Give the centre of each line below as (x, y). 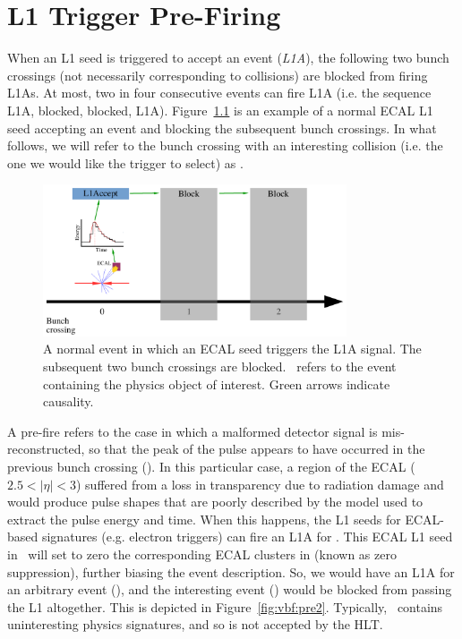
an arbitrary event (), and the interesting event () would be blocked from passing (230, 589)
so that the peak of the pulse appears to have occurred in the (257, 449)
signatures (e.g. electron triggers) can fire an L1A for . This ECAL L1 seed (247, 537)
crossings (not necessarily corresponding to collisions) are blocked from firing (218, 75)
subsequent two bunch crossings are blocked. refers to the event (220, 366)
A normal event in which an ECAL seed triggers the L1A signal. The (232, 349)
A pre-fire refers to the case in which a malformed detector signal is (192, 431)
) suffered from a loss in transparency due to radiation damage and (260, 484)
